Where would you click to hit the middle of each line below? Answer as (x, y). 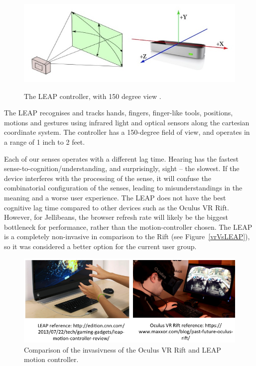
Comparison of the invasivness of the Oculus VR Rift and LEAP (123, 349)
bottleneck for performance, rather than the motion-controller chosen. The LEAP (128, 227)
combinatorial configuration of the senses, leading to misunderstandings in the (123, 188)
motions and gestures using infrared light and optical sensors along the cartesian (127, 122)
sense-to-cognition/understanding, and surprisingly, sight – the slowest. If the (122, 168)
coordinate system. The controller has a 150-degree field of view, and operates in (127, 132)
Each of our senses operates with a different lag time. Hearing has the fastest (122, 158)
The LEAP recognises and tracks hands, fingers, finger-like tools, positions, (119, 113)
